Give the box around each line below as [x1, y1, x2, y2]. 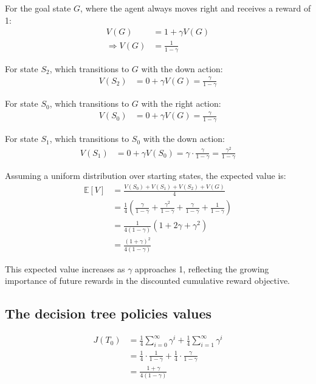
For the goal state [5, 2, 71, 14]
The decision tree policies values [5, 304, 212, 323]
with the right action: [141, 97, 221, 110]
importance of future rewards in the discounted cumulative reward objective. [5, 274, 290, 287]
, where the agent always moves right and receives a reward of [80, 2, 311, 14]
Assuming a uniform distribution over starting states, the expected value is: [5, 169, 286, 182]
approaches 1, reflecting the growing [135, 262, 269, 275]
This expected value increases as [5, 262, 125, 275]
